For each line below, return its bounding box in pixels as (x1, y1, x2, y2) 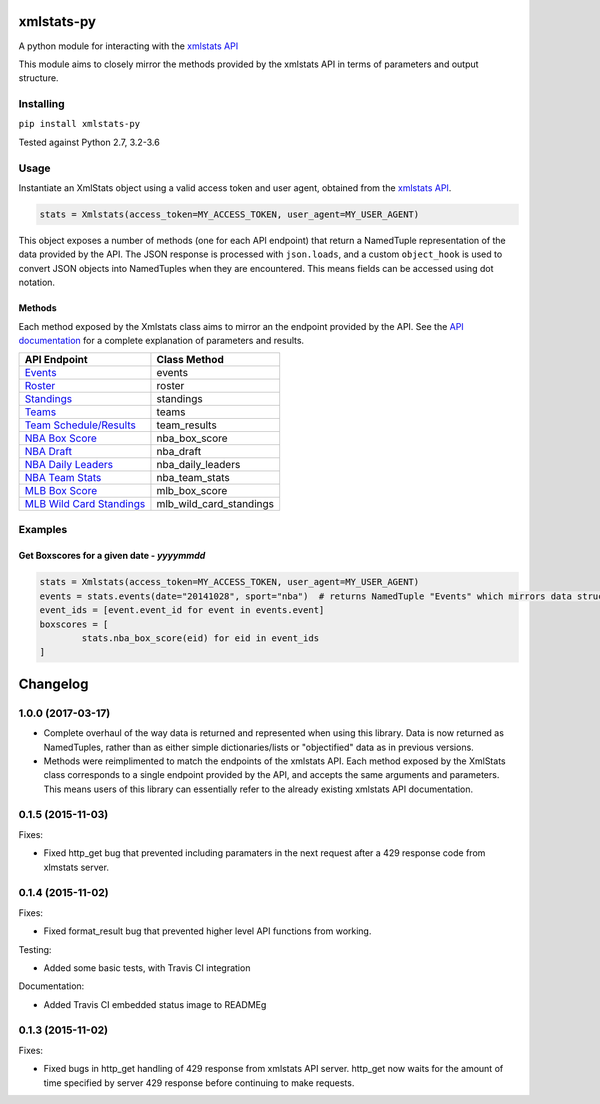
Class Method (156, 353, 224, 367)
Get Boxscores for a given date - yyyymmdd (18, 550, 206, 562)
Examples (18, 522, 68, 536)
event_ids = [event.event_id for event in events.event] (39, 605, 325, 616)
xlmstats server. (43, 861, 110, 873)
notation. (18, 276, 55, 289)
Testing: (18, 943, 52, 955)
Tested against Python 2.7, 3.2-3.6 (18, 136, 160, 148)
